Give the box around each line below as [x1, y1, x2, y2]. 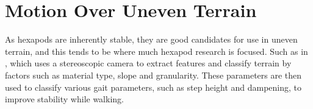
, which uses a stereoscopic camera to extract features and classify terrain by [5, 57, 292, 69]
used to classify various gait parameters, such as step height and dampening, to [5, 80, 302, 93]
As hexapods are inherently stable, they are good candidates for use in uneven [5, 33, 298, 46]
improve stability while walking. [5, 93, 124, 105]
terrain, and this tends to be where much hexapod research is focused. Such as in [5, 44, 308, 57]
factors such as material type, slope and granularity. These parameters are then [5, 68, 302, 81]
